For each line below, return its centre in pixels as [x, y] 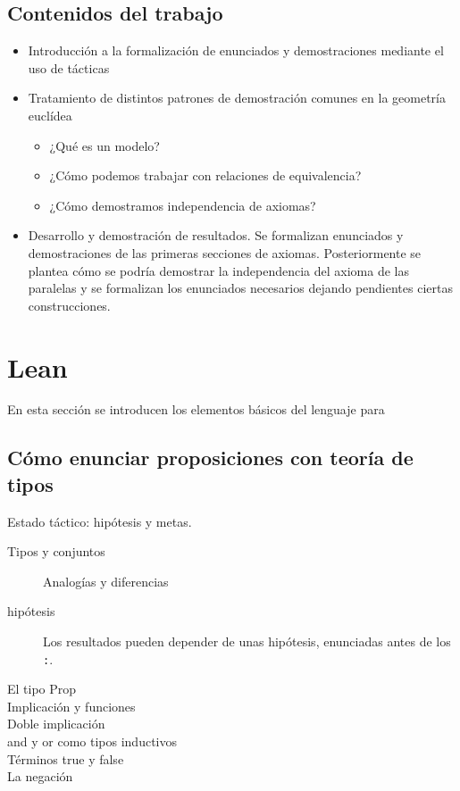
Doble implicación [56, 724]
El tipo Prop [42, 689]
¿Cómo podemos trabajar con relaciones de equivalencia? [205, 175]
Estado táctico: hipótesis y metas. [100, 521]
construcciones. [69, 305]
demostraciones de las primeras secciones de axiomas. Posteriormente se [225, 252]
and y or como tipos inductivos [92, 741]
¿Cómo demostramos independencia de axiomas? [183, 205]
